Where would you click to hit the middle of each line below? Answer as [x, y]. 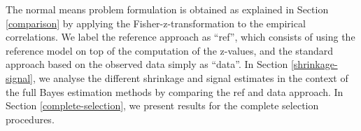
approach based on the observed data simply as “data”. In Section [147, 64]
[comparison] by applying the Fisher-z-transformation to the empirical [156, 23]
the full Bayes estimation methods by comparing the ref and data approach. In [175, 91]
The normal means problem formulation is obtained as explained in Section [167, 9]
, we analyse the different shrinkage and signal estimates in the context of [190, 77]
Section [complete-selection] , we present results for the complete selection [162, 105]
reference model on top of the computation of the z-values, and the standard [170, 50]
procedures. [30, 119]
